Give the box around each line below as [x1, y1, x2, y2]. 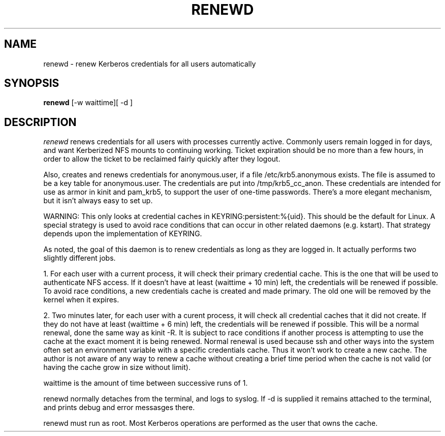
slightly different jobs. [43, 254, 116, 263]
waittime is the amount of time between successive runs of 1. [43, 379, 248, 388]
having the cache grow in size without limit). [43, 363, 190, 372]
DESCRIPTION [4, 115, 77, 129]
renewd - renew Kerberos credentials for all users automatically [43, 59, 256, 68]
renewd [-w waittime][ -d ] [43, 98, 133, 107]
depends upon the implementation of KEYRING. [43, 229, 202, 238]
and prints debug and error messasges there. [43, 403, 195, 412]
